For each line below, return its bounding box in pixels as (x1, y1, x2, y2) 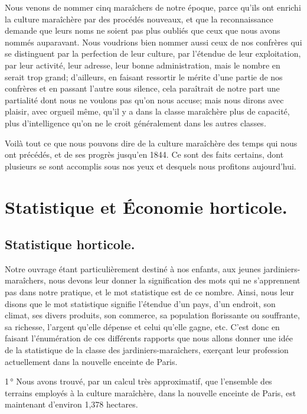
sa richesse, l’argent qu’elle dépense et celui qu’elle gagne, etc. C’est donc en (5, 320, 280, 332)
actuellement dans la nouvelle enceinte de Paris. (5, 355, 178, 367)
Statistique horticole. (5, 235, 135, 253)
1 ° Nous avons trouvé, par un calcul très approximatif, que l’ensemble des (5, 375, 272, 387)
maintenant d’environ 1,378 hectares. (5, 398, 138, 410)
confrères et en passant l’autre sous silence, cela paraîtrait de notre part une (5, 82, 280, 94)
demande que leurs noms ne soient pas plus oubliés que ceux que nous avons (5, 24, 280, 37)
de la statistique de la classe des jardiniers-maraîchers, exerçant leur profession (5, 344, 289, 356)
